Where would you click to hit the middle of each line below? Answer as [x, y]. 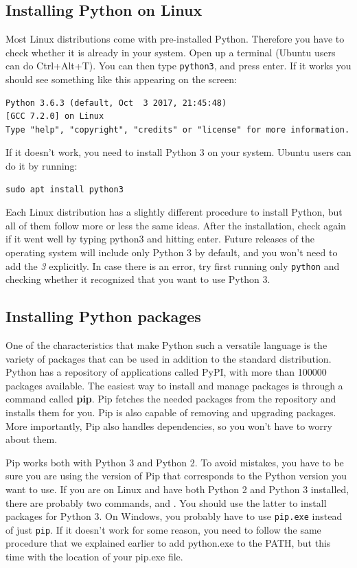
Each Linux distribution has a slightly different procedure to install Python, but [174, 212]
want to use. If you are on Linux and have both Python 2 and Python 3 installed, [177, 489]
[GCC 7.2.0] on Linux [55, 116]
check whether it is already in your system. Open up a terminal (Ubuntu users [171, 52]
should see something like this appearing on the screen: [121, 79]
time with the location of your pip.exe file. [94, 557]
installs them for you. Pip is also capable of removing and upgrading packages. [171, 412]
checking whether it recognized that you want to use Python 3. [138, 279]
